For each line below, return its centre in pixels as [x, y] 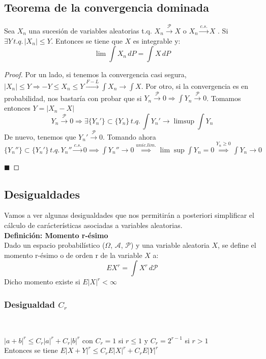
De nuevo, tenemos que [40, 136]
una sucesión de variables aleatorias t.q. [90, 30]
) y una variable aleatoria [170, 245]
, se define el [237, 245]
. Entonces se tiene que [87, 40]
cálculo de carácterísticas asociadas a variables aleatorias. [93, 225]
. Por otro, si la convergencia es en [195, 86]
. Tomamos [224, 98]
